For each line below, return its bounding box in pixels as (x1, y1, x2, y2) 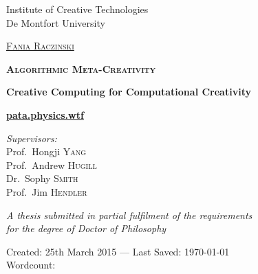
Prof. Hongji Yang (6, 144, 87, 159)
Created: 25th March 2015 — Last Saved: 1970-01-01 (6, 244, 230, 258)
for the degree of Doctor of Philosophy (6, 221, 166, 236)
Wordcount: (6, 258, 56, 272)
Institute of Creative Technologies (6, 2, 149, 16)
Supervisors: (6, 130, 57, 145)
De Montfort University (6, 15, 105, 30)
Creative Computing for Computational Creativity (6, 84, 251, 99)
